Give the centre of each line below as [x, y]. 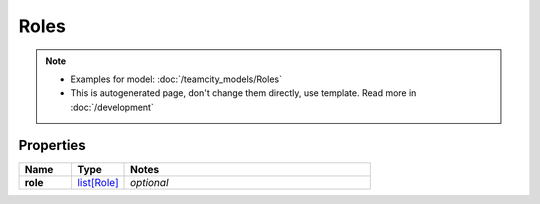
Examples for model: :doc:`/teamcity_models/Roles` [176, 79]
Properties [52, 145]
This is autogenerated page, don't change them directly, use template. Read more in [243, 93]
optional [149, 182]
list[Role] [97, 182]
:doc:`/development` [112, 107]
